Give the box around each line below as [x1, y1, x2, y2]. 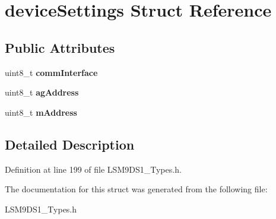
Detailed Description [5, 135, 135, 153]
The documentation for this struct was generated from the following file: [5, 183, 268, 195]
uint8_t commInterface [5, 66, 98, 78]
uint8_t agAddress [5, 86, 79, 99]
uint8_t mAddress [5, 106, 77, 118]
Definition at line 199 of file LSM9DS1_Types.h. [5, 163, 182, 175]
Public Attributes [5, 38, 115, 56]
